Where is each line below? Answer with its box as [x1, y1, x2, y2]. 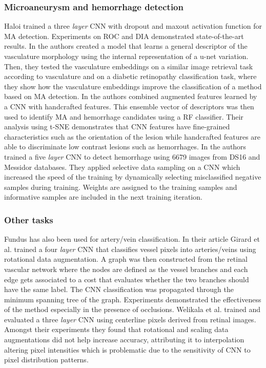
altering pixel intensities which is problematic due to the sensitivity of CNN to [4, 344, 251, 355]
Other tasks [4, 213, 53, 226]
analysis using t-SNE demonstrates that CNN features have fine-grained [4, 121, 230, 132]
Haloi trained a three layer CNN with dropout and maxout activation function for [4, 21, 262, 31]
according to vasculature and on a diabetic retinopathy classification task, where [4, 71, 257, 82]
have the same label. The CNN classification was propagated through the [4, 284, 234, 295]
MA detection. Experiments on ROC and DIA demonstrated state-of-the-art [4, 30, 244, 41]
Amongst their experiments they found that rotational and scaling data [4, 324, 229, 335]
